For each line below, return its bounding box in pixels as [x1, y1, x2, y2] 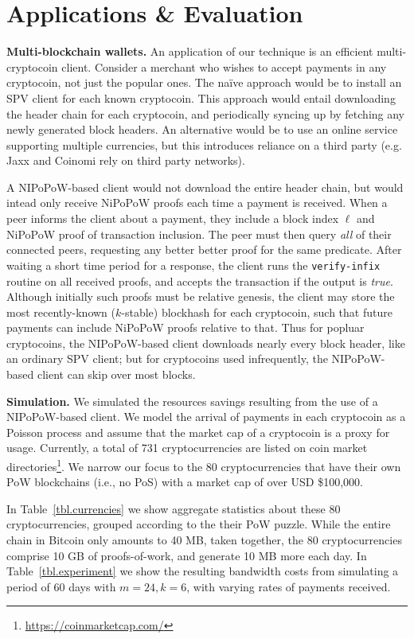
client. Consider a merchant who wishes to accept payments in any [61, 58, 387, 75]
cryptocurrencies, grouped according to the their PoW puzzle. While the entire [6, 516, 391, 532]
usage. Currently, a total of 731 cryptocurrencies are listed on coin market [6, 439, 368, 456]
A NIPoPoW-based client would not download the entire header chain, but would [6, 178, 404, 195]
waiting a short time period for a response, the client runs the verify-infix [6, 256, 381, 273]
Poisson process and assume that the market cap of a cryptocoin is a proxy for [6, 423, 390, 440]
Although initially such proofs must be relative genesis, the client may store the [6, 288, 395, 305]
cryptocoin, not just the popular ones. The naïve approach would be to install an [6, 74, 402, 91]
